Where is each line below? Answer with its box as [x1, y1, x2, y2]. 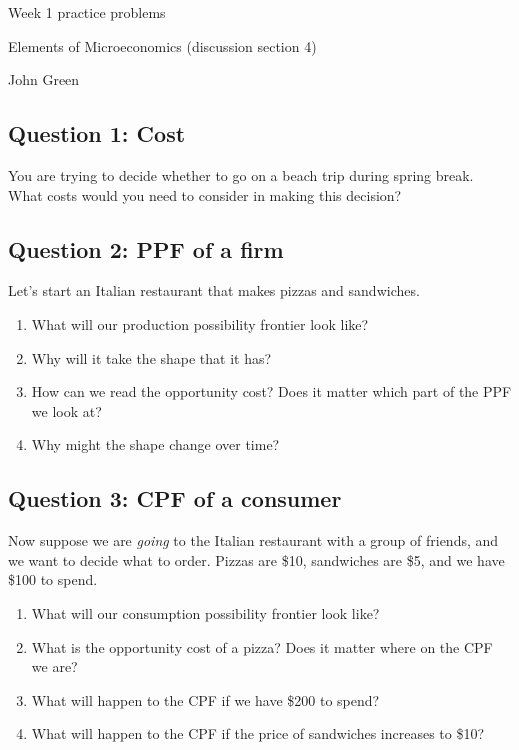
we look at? [31, 400, 102, 421]
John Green [8, 69, 80, 90]
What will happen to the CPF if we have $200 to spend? [31, 689, 380, 710]
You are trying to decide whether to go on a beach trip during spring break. [8, 164, 474, 185]
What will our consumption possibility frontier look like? [31, 602, 380, 623]
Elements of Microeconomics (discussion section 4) [8, 35, 317, 56]
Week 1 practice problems [8, 2, 166, 22]
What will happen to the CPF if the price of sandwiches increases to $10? [31, 723, 485, 744]
